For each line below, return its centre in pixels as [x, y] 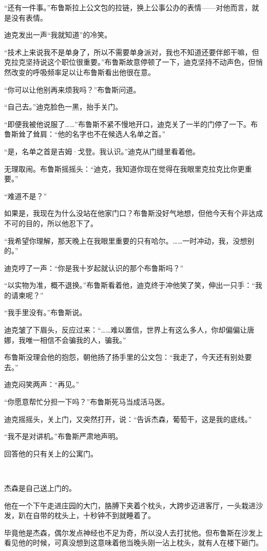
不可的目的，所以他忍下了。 [51, 223]
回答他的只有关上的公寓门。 [51, 453]
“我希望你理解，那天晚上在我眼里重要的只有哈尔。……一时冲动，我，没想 [126, 240]
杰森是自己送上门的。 [40, 488]
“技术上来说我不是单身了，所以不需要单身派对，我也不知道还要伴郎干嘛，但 [132, 52]
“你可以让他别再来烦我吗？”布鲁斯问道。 [72, 89]
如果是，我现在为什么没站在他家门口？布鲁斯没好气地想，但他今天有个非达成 [133, 213]
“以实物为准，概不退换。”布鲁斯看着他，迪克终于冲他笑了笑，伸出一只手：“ [130, 285]
